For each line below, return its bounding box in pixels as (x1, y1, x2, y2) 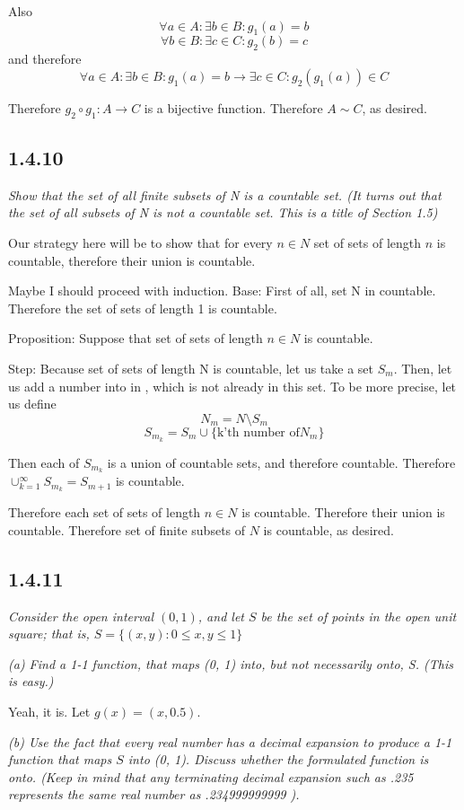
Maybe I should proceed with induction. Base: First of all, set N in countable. (8, 281, 436, 300)
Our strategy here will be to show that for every (8, 233, 273, 251)
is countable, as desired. (263, 520, 394, 539)
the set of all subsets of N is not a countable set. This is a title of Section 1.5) (8, 203, 438, 222)
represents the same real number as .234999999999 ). (8, 785, 300, 804)
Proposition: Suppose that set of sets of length (8, 329, 263, 348)
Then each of (8, 453, 80, 471)
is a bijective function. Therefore (144, 98, 323, 117)
